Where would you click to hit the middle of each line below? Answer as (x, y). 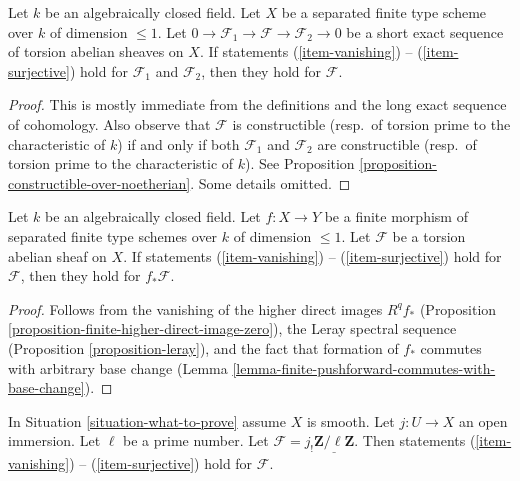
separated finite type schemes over (113, 235)
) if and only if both (178, 143)
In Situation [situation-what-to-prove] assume (147, 420)
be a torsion (429, 235)
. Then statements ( (415, 440)
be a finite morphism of (396, 216)
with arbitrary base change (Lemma (118, 367)
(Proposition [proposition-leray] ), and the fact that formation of (203, 347)
